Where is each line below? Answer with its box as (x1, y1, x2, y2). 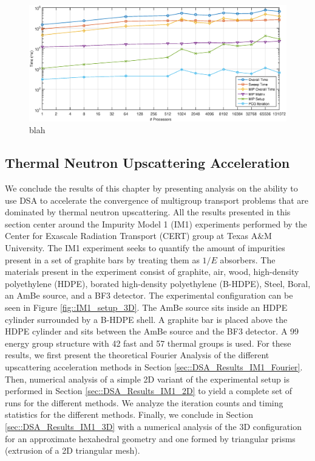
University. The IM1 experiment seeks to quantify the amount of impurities (5, 241, 285, 254)
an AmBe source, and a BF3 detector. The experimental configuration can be (5, 289, 293, 302)
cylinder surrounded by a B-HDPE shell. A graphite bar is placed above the (5, 313, 288, 325)
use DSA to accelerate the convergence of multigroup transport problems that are (5, 193, 309, 206)
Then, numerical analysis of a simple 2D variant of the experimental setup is (5, 372, 290, 385)
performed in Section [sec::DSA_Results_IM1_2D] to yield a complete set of (5, 384, 293, 397)
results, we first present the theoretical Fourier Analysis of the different (5, 348, 269, 361)
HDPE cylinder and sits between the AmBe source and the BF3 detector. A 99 (5, 325, 299, 338)
